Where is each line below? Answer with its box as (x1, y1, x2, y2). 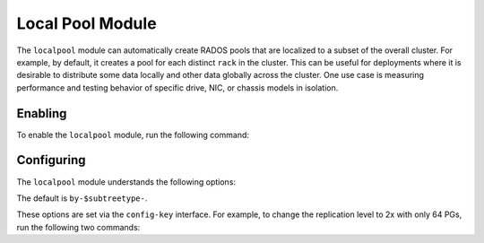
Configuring (16, 152, 86, 168)
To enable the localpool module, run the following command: (16, 129, 250, 140)
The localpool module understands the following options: (16, 176, 237, 187)
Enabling (16, 106, 67, 121)
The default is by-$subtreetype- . (16, 193, 148, 204)
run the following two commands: (16, 221, 141, 232)
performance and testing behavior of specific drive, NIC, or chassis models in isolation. (16, 82, 339, 93)
